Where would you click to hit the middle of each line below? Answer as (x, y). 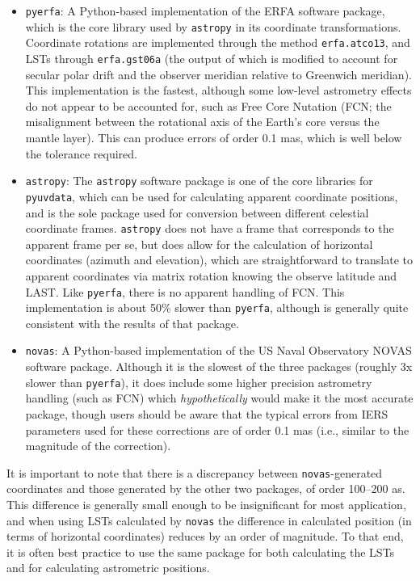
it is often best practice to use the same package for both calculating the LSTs (201, 552)
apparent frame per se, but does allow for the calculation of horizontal (199, 244)
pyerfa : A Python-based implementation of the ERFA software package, (205, 11)
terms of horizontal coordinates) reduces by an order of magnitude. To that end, (205, 536)
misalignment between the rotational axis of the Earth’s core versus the (202, 122)
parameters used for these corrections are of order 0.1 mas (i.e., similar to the (217, 429)
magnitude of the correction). (98, 446)
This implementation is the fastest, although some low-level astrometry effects (218, 90)
